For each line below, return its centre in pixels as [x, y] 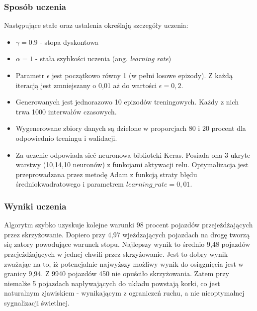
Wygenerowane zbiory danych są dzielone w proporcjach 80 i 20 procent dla [131, 128]
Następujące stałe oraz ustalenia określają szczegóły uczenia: [96, 25]
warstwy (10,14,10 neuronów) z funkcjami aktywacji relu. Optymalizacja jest [132, 164]
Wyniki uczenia [35, 206]
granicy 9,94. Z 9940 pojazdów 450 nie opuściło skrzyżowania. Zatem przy [117, 273]
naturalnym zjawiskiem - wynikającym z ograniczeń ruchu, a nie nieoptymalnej [124, 293]
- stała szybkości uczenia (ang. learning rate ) [103, 58]
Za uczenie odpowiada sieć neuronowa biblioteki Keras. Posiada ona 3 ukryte [133, 155]
